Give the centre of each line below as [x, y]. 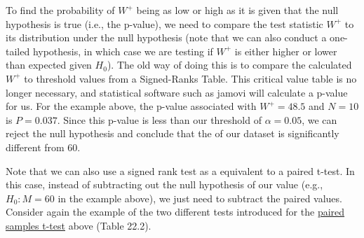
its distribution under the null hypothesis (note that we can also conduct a [166, 37]
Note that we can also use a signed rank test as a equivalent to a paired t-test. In [180, 170]
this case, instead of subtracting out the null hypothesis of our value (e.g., [164, 184]
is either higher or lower [286, 51]
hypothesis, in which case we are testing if [123, 51]
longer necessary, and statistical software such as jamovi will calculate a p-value [177, 92]
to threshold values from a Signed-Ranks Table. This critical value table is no [190, 78]
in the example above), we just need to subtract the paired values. [200, 198]
